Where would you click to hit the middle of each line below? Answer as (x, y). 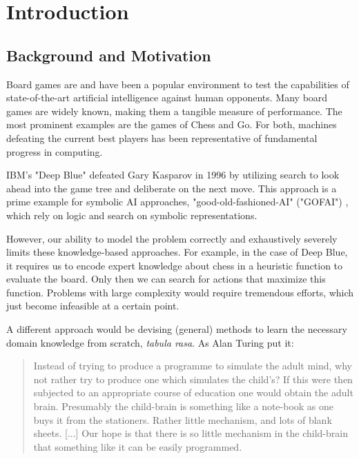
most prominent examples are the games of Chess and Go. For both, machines (172, 124)
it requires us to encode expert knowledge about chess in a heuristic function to (175, 265)
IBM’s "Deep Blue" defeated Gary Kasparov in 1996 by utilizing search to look (173, 175)
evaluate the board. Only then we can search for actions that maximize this (166, 279)
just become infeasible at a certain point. (93, 306)
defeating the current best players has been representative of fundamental (162, 137)
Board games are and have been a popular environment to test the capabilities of (178, 84)
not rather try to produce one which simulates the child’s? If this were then (193, 379)
